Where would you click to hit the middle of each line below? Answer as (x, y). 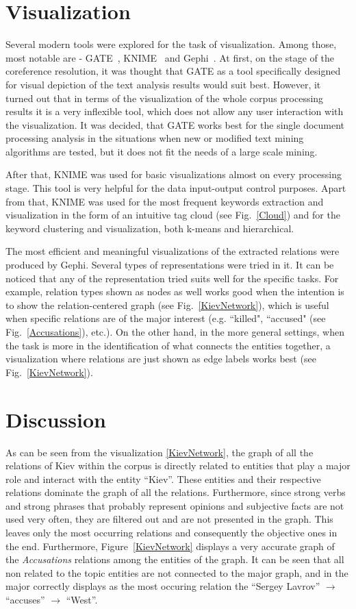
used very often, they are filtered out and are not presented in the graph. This (169, 519)
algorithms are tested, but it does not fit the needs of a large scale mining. (162, 151)
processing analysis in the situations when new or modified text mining (155, 138)
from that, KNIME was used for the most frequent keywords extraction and (165, 201)
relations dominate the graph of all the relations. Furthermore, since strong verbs (176, 492)
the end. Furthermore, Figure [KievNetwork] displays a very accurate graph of (170, 546)
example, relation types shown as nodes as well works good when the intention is (175, 291)
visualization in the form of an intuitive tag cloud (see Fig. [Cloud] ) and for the (173, 215)
